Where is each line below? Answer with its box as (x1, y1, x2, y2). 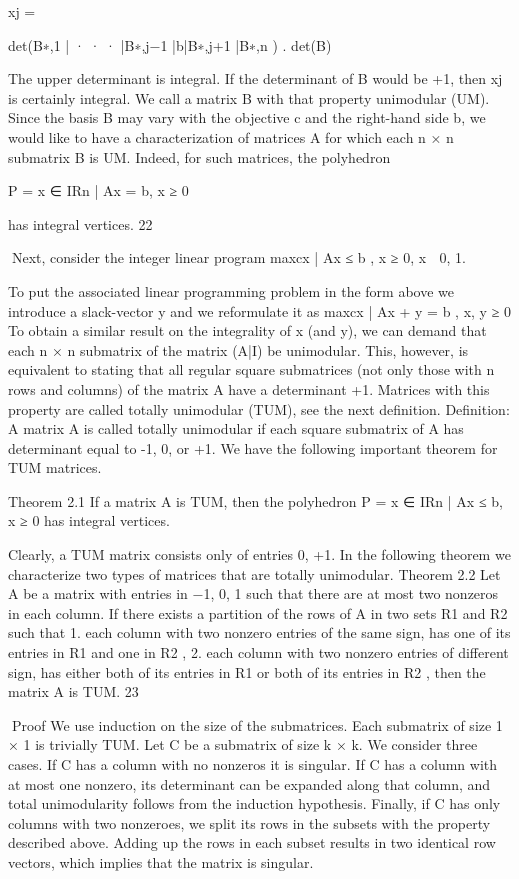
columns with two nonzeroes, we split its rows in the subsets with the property (8, 812, 491, 833)
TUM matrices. (8, 457, 102, 478)
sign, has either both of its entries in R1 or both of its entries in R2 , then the (8, 661, 486, 682)
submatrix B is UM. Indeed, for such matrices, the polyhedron (8, 146, 391, 167)
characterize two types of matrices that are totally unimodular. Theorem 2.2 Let (8, 563, 501, 584)
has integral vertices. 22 (8, 213, 153, 234)
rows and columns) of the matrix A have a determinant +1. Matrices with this (8, 378, 490, 399)
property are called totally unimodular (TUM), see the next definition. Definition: (8, 398, 510, 419)
